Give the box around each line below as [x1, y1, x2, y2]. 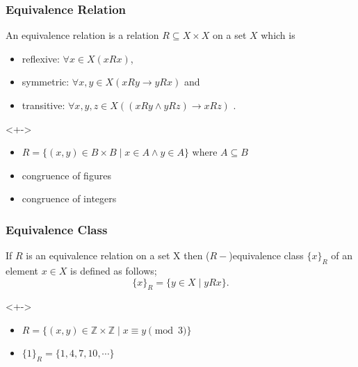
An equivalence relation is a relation [6, 28, 159, 42]
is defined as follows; [70, 263, 157, 277]
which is [261, 28, 295, 42]
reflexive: [22, 51, 60, 65]
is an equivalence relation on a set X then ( [26, 248, 210, 263]
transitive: [22, 98, 65, 112]
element [6, 263, 39, 277]
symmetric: [22, 74, 70, 89]
